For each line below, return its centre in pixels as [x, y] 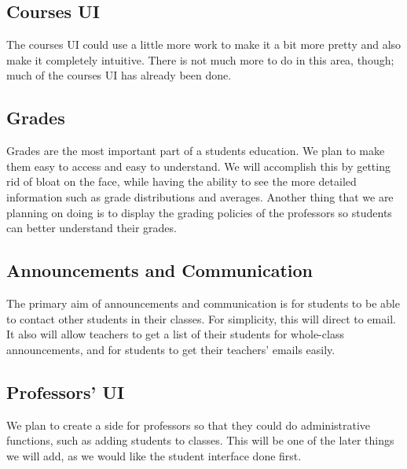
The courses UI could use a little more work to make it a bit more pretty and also [204, 44]
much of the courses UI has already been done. [119, 75]
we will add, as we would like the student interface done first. [154, 455]
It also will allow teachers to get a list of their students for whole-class [175, 334]
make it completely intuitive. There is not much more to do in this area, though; [200, 59]
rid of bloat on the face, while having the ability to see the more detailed [181, 181]
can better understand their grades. [92, 228]
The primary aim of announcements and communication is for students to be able [203, 303]
